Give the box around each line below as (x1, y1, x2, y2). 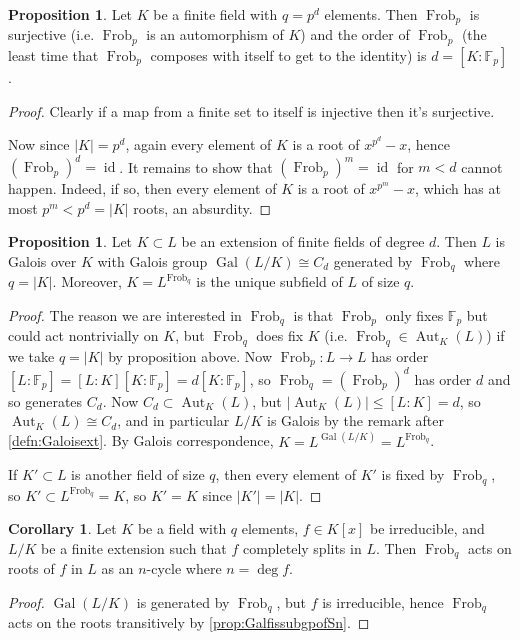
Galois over (8, 250, 77, 271)
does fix (256, 325, 304, 346)
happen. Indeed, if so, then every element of (8, 178, 277, 199)
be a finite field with (153, 4, 278, 24)
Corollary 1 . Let (8, 518, 117, 539)
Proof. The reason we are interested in (8, 305, 242, 326)
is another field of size (71, 464, 205, 485)
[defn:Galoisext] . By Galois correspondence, (8, 430, 274, 451)
